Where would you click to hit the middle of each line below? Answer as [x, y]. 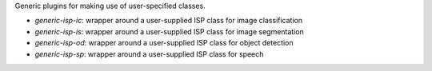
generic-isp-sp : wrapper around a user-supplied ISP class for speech [149, 54]
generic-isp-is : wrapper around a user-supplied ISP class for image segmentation [169, 31]
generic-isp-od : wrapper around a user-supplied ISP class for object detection [164, 43]
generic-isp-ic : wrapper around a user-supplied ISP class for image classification [169, 21]
